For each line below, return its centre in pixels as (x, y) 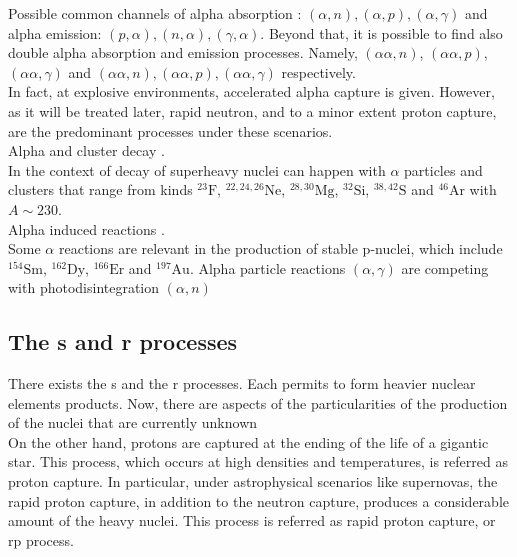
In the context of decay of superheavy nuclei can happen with (197, 169)
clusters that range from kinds (100, 189)
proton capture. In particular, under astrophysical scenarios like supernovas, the (253, 481)
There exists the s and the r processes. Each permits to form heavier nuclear (242, 383)
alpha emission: (55, 32)
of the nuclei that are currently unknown (133, 422)
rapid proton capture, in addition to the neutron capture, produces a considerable (259, 500)
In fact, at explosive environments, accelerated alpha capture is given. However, (251, 91)
